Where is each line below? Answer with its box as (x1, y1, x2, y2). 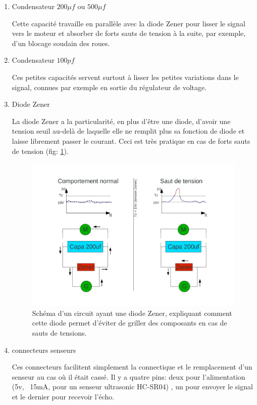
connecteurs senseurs (12, 344, 76, 355)
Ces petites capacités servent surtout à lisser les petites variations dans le (12, 71, 239, 82)
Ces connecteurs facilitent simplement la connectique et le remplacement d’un (12, 361, 252, 372)
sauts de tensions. (32, 328, 87, 338)
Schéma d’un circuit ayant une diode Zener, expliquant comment (32, 307, 232, 318)
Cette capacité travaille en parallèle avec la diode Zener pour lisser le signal (12, 18, 245, 28)
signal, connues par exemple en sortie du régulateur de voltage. (12, 82, 207, 92)
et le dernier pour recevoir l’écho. (12, 391, 115, 402)
